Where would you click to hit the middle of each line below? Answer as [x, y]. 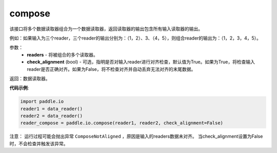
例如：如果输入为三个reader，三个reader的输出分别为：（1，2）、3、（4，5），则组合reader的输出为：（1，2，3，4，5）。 [135, 38]
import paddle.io [42, 102]
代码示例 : [19, 88]
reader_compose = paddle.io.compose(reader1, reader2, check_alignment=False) [122, 123]
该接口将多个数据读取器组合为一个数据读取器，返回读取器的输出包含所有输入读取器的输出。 [106, 29]
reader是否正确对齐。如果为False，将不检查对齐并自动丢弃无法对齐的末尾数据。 [111, 69]
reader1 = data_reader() [52, 109]
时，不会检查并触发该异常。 [39, 143]
